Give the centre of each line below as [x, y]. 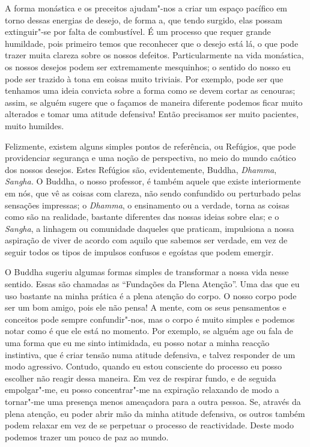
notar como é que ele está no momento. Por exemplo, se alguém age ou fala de [149, 331]
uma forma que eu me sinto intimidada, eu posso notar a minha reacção [137, 343]
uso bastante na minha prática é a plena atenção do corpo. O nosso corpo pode [151, 295]
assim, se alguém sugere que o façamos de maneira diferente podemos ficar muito [154, 102]
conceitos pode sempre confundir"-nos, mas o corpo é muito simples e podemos [150, 319]
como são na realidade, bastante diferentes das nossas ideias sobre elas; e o [142, 217]
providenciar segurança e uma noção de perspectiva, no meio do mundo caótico [150, 158]
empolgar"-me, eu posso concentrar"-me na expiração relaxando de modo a [142, 390]
